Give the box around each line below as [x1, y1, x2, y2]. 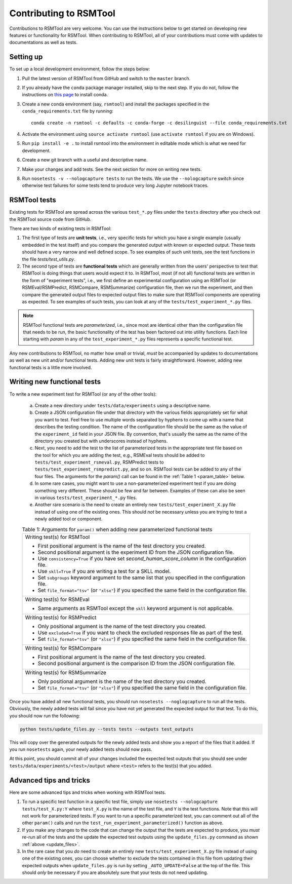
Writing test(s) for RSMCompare [25, 644, 102, 651]
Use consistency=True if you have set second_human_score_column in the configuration [37, 555, 246, 562]
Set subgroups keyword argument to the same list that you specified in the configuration [37, 574, 245, 581]
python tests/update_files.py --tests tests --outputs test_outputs [20, 726, 194, 732]
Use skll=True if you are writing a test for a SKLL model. [37, 567, 171, 574]
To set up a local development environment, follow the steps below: [9, 66, 150, 72]
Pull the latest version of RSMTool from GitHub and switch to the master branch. [22, 75, 191, 81]
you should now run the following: [9, 712, 80, 719]
